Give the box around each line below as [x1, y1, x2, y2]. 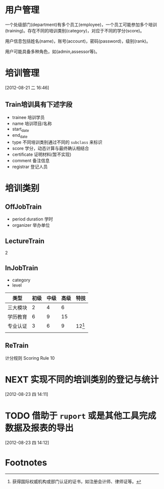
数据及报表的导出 [5, 422, 74, 434]
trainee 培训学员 [12, 114, 45, 120]
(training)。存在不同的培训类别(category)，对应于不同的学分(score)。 [5, 27, 145, 33]
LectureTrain [5, 237, 45, 245]
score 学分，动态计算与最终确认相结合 [12, 146, 89, 151]
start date [12, 126, 29, 133]
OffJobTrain [5, 202, 42, 211]
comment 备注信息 [12, 158, 50, 164]
